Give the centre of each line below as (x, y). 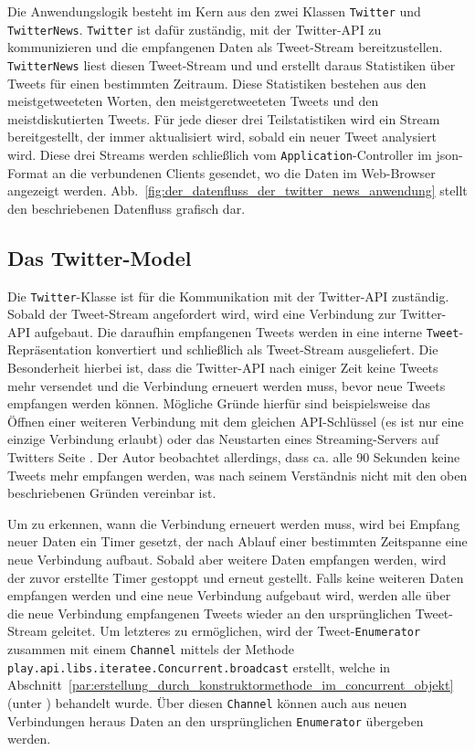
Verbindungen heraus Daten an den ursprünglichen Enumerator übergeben (216, 720)
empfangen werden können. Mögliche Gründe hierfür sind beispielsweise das (219, 403)
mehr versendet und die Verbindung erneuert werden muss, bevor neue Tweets (227, 385)
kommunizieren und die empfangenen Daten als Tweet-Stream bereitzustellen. (225, 47)
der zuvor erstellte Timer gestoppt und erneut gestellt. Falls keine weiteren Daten (236, 577)
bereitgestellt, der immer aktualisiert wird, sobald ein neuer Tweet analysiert (222, 137)
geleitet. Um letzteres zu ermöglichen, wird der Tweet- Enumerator (236, 631)
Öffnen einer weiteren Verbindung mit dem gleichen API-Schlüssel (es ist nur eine (236, 421)
